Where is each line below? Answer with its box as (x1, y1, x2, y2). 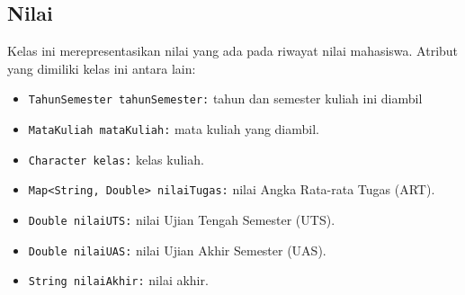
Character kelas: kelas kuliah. (28, 149, 204, 168)
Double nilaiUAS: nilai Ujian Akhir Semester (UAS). (28, 240, 326, 259)
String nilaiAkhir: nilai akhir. (28, 271, 209, 290)
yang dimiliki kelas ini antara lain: (7, 58, 196, 77)
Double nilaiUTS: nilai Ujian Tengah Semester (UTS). (28, 210, 335, 229)
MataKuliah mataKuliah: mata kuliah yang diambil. (28, 120, 319, 139)
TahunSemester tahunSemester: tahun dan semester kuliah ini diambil (28, 89, 423, 108)
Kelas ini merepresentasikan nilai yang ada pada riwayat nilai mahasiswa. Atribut (7, 41, 459, 60)
